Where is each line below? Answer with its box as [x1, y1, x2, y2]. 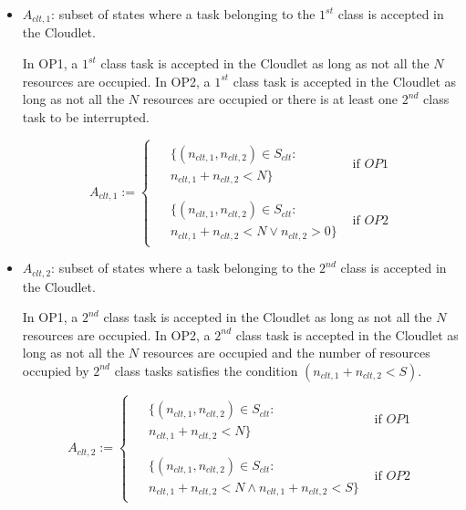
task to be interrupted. [22, 107, 150, 126]
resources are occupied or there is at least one [142, 89, 398, 109]
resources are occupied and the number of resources [142, 343, 430, 362]
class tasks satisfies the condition [114, 360, 298, 380]
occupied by [22, 360, 89, 380]
